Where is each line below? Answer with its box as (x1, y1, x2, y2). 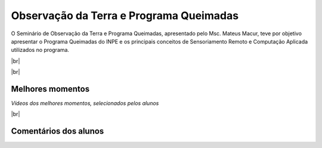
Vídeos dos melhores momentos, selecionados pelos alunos (11, 100, 159, 107)
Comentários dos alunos (11, 126, 104, 137)
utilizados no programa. (11, 47, 70, 54)
